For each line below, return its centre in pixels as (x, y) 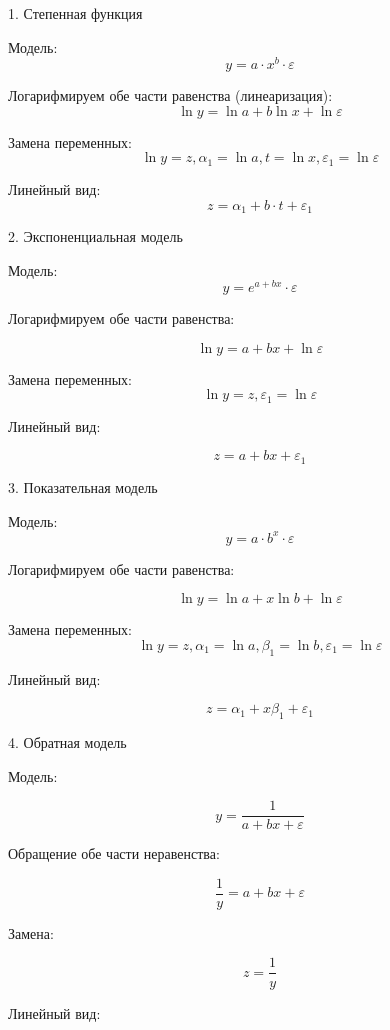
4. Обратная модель (67, 741)
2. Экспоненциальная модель (95, 235)
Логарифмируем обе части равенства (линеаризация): (170, 95)
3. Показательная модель (83, 486)
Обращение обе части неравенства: (114, 853)
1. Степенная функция (75, 13)
